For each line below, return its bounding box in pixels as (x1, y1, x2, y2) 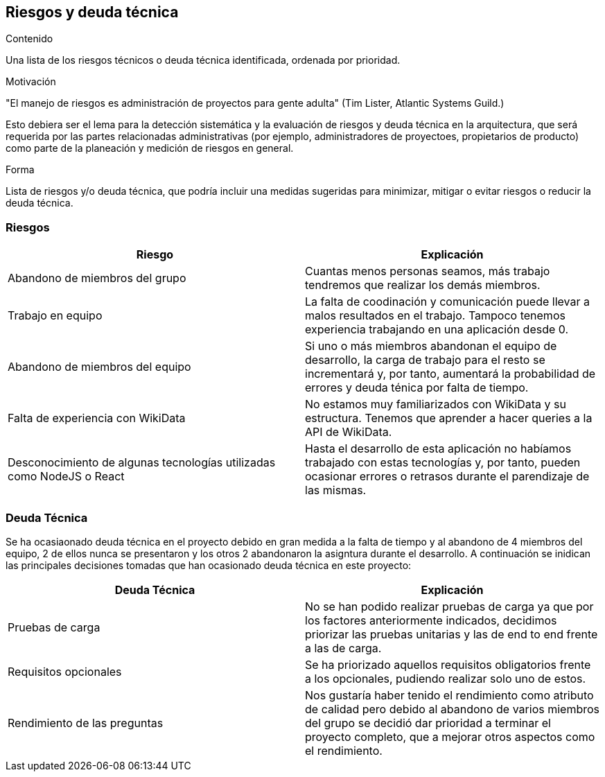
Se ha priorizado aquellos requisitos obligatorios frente (305, 657, 591, 672)
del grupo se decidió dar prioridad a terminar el (305, 715, 551, 730)
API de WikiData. (305, 425, 392, 439)
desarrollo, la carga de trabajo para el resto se (305, 353, 545, 367)
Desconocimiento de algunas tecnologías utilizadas (8, 455, 276, 470)
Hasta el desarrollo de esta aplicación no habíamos (305, 442, 572, 456)
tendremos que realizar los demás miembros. (305, 278, 541, 293)
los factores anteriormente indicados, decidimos (305, 613, 557, 627)
